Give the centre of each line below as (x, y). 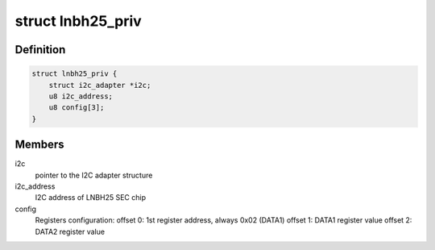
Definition (40, 50)
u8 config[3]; (77, 108)
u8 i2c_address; (81, 96)
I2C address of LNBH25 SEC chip (91, 198)
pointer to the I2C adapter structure (94, 175)
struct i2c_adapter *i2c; (100, 85)
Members (39, 145)
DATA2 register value (70, 231)
